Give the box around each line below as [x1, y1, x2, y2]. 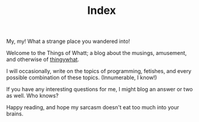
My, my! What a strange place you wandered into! [6, 37, 130, 45]
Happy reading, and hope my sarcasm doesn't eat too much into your [6, 104, 180, 111]
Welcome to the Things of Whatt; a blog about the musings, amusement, [6, 50, 187, 57]
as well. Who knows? [6, 92, 59, 100]
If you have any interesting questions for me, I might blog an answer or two [6, 86, 193, 93]
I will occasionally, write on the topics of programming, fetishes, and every [6, 68, 192, 75]
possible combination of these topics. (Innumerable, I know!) [6, 74, 157, 82]
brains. [6, 110, 24, 118]
